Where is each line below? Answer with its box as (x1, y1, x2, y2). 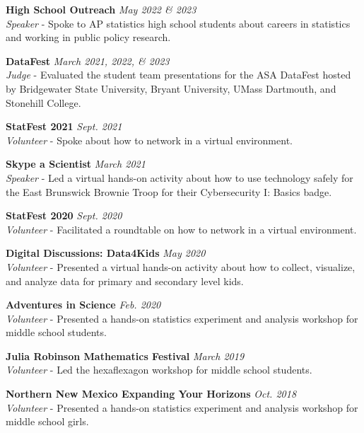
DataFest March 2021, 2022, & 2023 (6, 53, 170, 68)
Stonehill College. (6, 95, 81, 110)
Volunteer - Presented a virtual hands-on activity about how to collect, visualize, (6, 259, 356, 274)
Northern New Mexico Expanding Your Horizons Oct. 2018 (6, 386, 297, 401)
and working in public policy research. (6, 30, 171, 45)
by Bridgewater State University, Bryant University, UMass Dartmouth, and (6, 81, 336, 96)
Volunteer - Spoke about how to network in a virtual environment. (6, 132, 293, 147)
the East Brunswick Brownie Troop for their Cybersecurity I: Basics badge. (6, 184, 332, 199)
